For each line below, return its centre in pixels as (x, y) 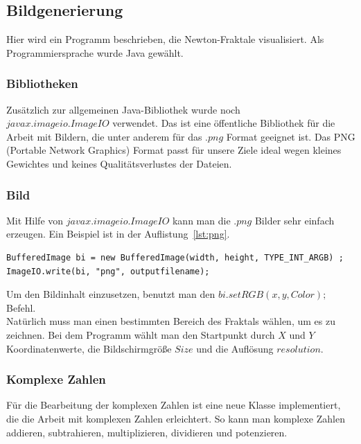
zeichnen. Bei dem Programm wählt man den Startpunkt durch (141, 334)
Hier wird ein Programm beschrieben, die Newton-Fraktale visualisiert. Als (165, 39)
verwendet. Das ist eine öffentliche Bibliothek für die (224, 123)
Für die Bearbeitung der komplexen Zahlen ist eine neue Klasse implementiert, (174, 405)
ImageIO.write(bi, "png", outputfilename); (108, 271)
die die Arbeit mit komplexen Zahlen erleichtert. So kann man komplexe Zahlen (176, 418)
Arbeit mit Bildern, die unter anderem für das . (107, 136)
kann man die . (204, 220)
